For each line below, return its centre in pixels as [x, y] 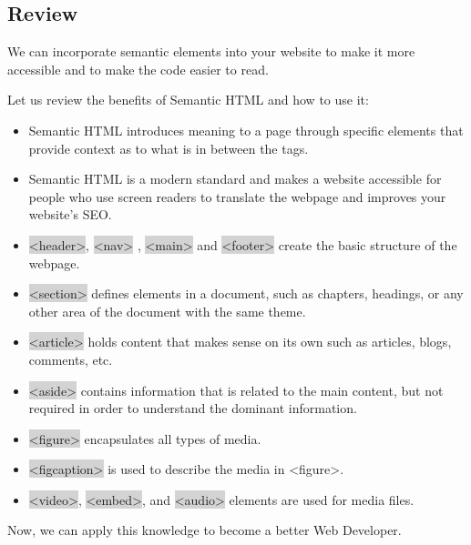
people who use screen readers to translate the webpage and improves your [237, 196]
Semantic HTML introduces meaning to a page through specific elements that [246, 130]
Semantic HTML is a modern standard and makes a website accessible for [235, 179]
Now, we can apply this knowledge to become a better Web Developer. [205, 530]
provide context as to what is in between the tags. [169, 148]
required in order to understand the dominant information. [193, 408]
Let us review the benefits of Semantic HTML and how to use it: [188, 100]
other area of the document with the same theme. [167, 311]
